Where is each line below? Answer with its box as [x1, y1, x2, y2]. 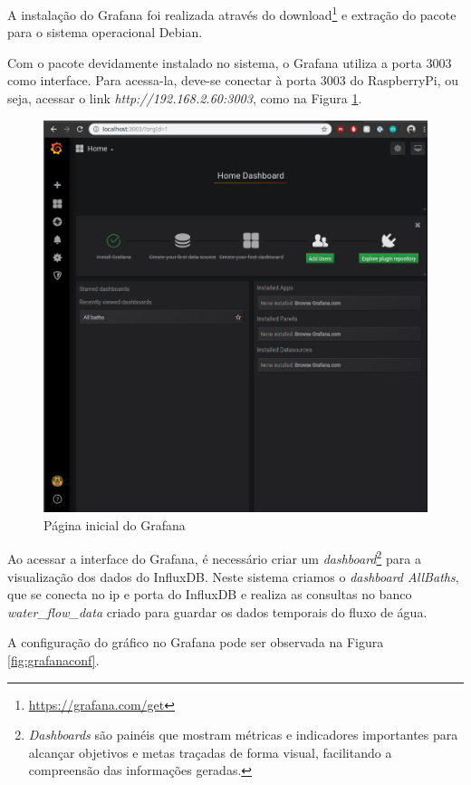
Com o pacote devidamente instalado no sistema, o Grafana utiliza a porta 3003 [7, 53, 452, 72]
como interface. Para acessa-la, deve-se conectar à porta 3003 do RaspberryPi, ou [7, 71, 459, 90]
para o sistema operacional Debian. [7, 23, 203, 42]
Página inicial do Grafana [43, 515, 186, 534]
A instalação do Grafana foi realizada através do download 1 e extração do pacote [7, 3, 457, 24]
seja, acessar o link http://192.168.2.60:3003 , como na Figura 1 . [7, 89, 362, 108]
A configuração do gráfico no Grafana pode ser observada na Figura [7, 633, 384, 652]
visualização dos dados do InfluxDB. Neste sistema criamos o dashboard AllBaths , [7, 567, 459, 586]
